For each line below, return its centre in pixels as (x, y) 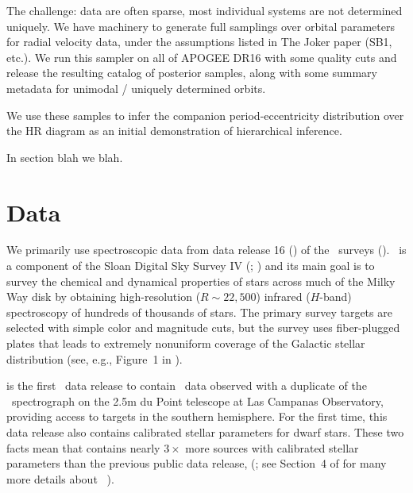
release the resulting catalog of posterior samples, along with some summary (192, 73)
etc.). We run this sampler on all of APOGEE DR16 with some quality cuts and (202, 57)
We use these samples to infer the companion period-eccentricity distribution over (205, 115)
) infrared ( (283, 297)
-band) (336, 297)
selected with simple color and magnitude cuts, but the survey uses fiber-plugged (203, 327)
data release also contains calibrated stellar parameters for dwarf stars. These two (205, 432)
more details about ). (60, 478)
